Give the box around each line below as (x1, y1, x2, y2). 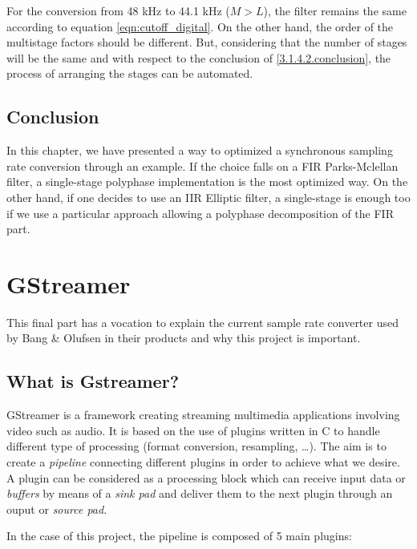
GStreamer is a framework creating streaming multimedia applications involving (6, 406, 400, 423)
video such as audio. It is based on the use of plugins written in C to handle (6, 422, 380, 438)
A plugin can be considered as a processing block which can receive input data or (6, 469, 406, 486)
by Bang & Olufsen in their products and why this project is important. (6, 329, 361, 346)
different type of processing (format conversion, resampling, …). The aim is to (6, 438, 387, 454)
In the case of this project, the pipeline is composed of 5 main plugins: (6, 527, 352, 544)
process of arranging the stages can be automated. (6, 65, 253, 82)
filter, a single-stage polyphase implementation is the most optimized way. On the (6, 173, 408, 190)
